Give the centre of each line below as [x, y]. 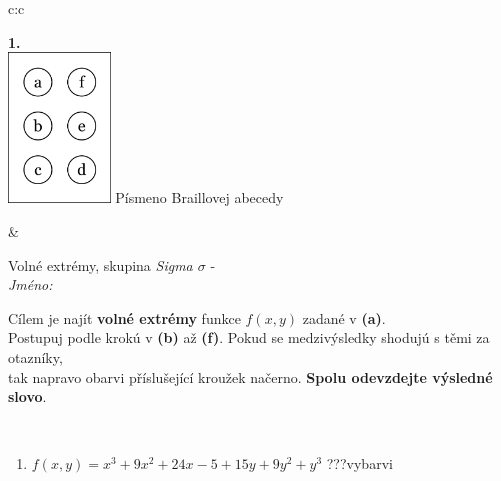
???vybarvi [359, 463]
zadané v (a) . [344, 317]
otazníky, [35, 356]
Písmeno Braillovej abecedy [199, 197]
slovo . [27, 396]
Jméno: [30, 284]
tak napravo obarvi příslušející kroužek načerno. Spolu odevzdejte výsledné [250, 376]
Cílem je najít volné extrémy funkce [124, 317]
